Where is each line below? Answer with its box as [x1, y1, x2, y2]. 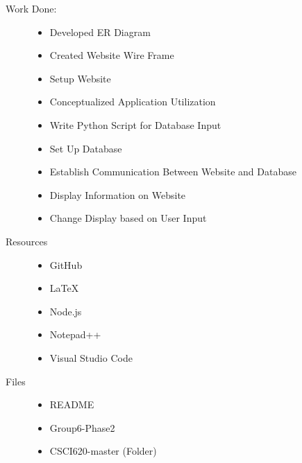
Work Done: [6, 1, 57, 15]
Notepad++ [49, 327, 101, 342]
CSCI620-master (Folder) [49, 444, 157, 458]
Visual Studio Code [49, 350, 133, 365]
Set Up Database [49, 141, 122, 155]
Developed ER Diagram [49, 24, 151, 39]
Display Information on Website [49, 187, 186, 202]
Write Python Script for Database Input [49, 117, 221, 132]
